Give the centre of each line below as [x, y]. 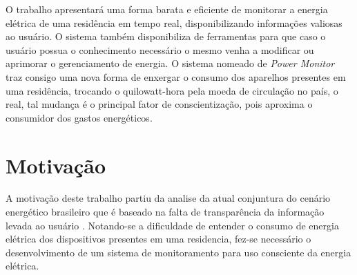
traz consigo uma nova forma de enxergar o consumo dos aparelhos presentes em [176, 76]
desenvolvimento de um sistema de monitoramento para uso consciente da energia [178, 252]
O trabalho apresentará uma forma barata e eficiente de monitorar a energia [167, 9]
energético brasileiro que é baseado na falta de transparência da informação [165, 212]
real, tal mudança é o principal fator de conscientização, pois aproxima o [159, 104]
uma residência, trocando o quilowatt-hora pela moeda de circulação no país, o [172, 90]
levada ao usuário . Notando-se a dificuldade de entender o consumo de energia [172, 225]
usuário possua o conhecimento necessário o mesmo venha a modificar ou [160, 49]
